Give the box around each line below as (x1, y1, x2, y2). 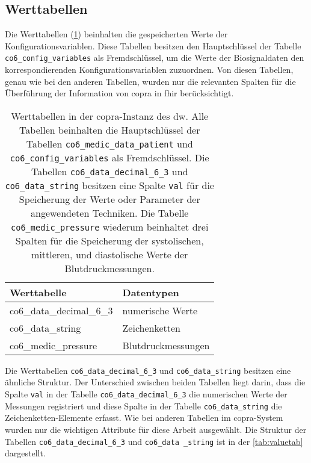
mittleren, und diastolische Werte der (31, 247, 188, 261)
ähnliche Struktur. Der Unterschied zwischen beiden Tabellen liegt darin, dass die (5, 376, 306, 388)
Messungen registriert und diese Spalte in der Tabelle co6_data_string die (5, 399, 282, 412)
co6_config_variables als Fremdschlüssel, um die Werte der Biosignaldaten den (5, 51, 304, 64)
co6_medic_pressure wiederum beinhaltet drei (11, 219, 209, 234)
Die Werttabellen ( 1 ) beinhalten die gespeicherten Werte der (5, 28, 228, 40)
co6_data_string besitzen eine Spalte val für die (5, 178, 214, 192)
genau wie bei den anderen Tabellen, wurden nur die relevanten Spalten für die (5, 75, 296, 87)
